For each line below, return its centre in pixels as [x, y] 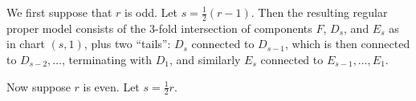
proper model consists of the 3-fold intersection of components [159, 28]
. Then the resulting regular [319, 12]
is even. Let [111, 86]
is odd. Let [151, 12]
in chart [26, 44]
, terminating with [107, 60]
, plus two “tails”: [127, 44]
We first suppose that [59, 12]
